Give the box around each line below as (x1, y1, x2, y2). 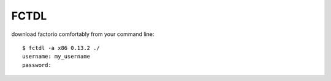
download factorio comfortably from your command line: (11, 30, 154, 38)
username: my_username (22, 53, 91, 60)
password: (22, 62, 51, 68)
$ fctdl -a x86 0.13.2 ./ (22, 44, 101, 51)
